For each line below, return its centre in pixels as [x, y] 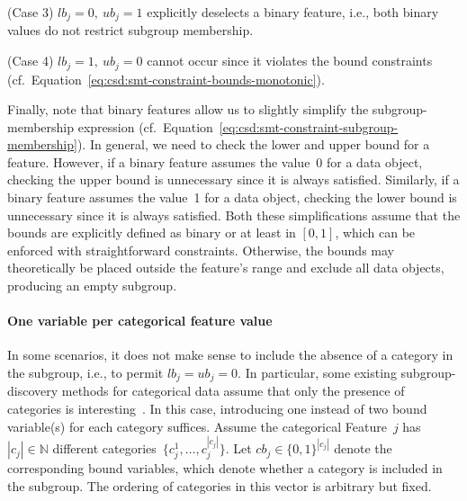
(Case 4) [31, 61]
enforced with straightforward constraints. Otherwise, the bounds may [201, 250]
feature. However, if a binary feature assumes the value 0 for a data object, [215, 161]
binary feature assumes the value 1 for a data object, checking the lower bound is [232, 197]
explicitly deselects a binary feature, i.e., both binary [293, 12]
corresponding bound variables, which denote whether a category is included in [225, 468]
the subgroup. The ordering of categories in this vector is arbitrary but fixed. [220, 486]
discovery [33, 391]
